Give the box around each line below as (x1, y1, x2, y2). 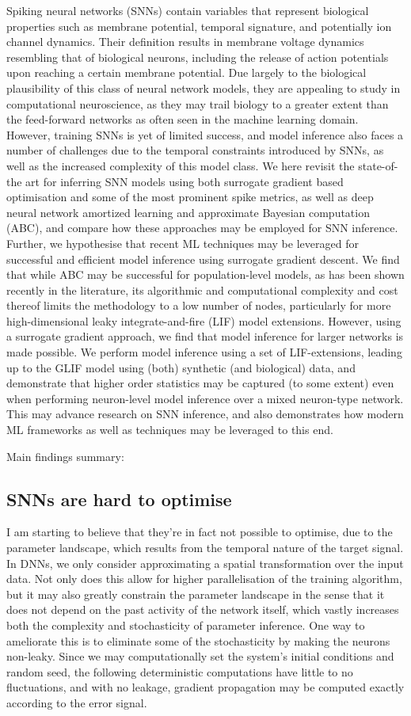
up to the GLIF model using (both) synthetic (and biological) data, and (6, 359, 356, 375)
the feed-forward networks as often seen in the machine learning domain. (6, 111, 359, 128)
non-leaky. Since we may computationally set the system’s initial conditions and (6, 648, 394, 665)
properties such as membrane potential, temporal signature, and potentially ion (6, 17, 392, 34)
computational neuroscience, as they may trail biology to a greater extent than (6, 95, 389, 112)
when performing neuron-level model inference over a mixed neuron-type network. (6, 390, 404, 406)
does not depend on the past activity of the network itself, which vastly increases (6, 601, 399, 618)
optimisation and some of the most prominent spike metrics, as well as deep (6, 189, 374, 205)
